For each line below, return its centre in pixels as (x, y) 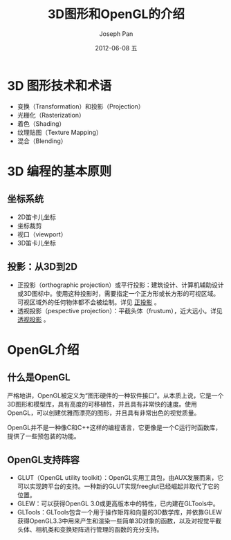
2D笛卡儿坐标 (37, 217)
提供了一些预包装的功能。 (44, 436)
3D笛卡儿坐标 (37, 243)
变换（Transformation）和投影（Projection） (81, 106)
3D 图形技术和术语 (59, 85)
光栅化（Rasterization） (51, 115)
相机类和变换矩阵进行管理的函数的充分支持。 (99, 530)
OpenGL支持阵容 (43, 459)
